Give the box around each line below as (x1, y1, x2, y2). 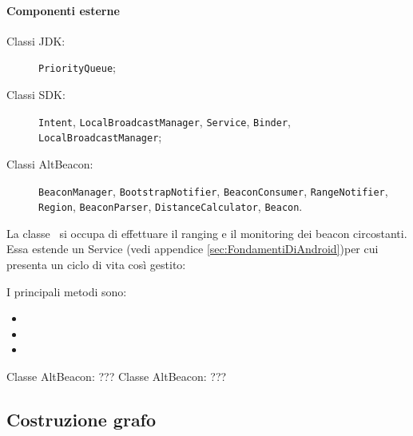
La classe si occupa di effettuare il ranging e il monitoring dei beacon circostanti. (6, 224, 407, 241)
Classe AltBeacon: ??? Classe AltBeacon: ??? (6, 368, 227, 385)
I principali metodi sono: (6, 283, 127, 299)
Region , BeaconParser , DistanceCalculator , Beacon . (38, 198, 303, 215)
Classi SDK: (6, 86, 66, 103)
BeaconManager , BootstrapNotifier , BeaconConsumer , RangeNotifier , (38, 182, 388, 199)
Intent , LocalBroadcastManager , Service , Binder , (38, 113, 291, 129)
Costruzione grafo (6, 407, 157, 431)
